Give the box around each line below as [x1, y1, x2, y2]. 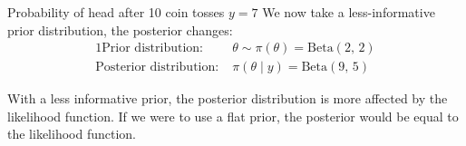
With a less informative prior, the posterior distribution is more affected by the [7, 89, 448, 108]
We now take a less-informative [262, 3, 435, 21]
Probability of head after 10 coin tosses [7, 3, 225, 21]
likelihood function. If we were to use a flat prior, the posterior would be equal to [7, 106, 459, 125]
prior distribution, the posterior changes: [7, 20, 233, 39]
